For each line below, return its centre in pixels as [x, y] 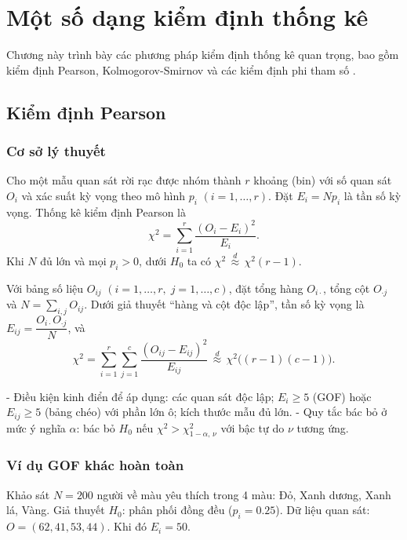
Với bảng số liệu [45, 288]
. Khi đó [127, 526]
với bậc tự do [253, 427]
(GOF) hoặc [342, 396]
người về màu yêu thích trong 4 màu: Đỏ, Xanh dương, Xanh [244, 494]
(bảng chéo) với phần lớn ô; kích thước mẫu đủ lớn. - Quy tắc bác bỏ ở [216, 412]
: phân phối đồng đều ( [177, 510]
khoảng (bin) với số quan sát [323, 180]
